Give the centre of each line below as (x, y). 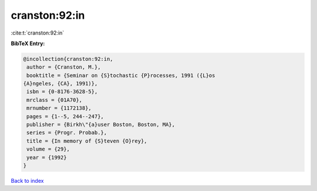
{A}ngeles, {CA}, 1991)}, (60, 84)
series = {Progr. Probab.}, (67, 133)
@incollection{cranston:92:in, (68, 59)
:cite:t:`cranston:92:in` (38, 33)
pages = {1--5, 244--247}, (65, 116)
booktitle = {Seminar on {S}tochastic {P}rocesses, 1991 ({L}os (121, 75)
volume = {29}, (48, 149)
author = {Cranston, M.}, (64, 67)
